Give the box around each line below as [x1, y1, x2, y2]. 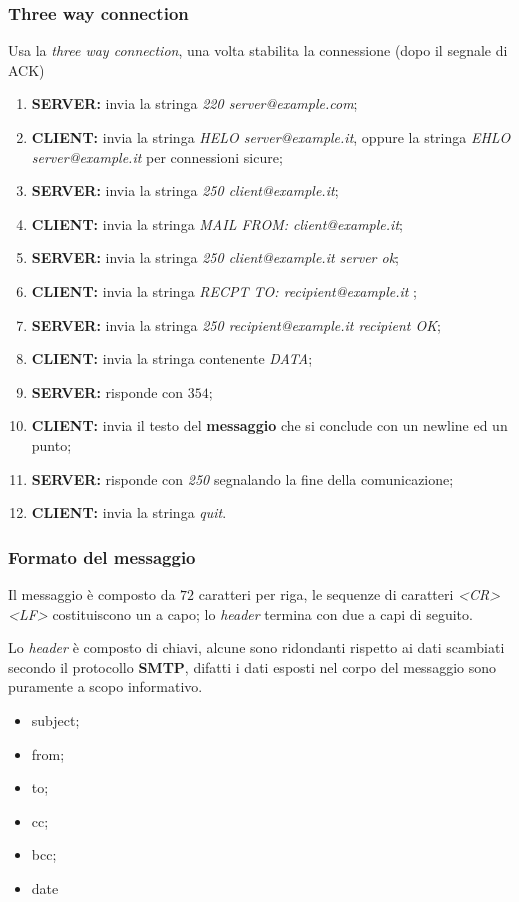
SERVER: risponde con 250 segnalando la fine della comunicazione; [31, 468, 454, 489]
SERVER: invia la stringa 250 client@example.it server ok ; [31, 247, 399, 268]
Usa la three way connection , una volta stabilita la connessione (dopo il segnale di [8, 40, 508, 61]
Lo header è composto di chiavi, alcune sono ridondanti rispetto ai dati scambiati [8, 637, 505, 658]
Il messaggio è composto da [8, 583, 176, 604]
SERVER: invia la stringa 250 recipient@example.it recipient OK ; [31, 314, 441, 335]
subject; [31, 709, 80, 730]
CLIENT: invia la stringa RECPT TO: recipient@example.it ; [31, 280, 417, 301]
